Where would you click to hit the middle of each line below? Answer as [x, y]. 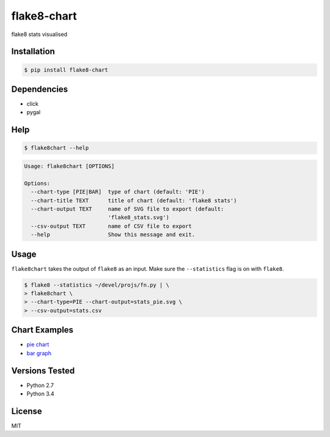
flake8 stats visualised [39, 34]
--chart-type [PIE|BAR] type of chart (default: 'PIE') [118, 192]
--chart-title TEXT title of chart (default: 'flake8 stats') [134, 200]
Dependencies [40, 89]
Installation [33, 52]
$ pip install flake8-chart [66, 70]
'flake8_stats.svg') [138, 218]
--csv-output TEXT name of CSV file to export [111, 226]
